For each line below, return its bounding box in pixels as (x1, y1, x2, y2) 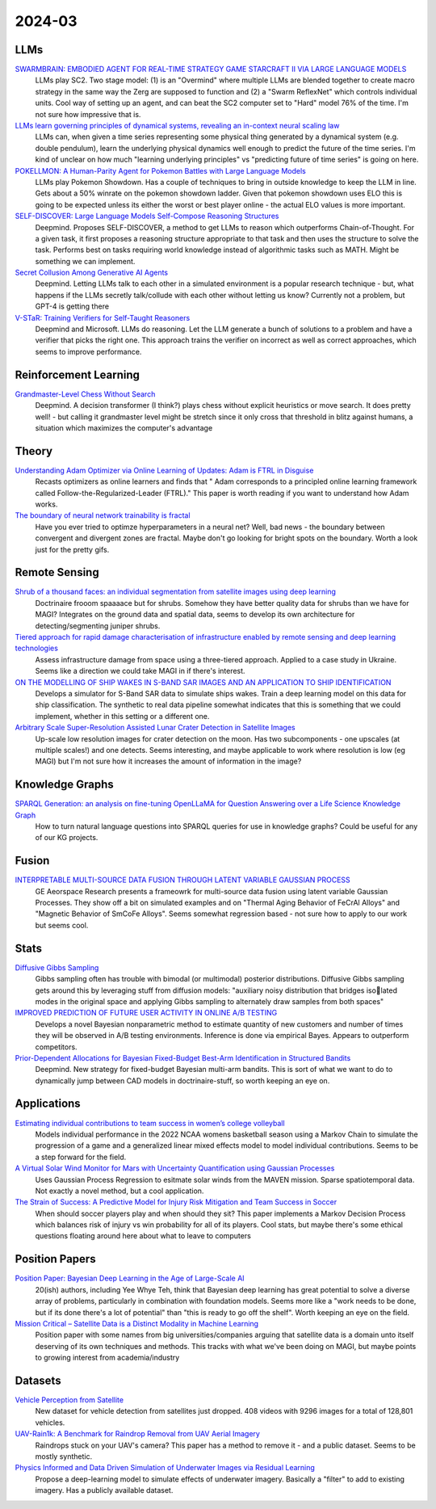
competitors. (35, 1042, 78, 1052)
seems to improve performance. (35, 347, 142, 356)
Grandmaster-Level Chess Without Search (15, 389, 156, 399)
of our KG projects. (35, 833, 99, 843)
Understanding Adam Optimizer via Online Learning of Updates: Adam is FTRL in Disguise (15, 465, 314, 475)
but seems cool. (35, 920, 89, 930)
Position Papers (15, 1252, 96, 1266)
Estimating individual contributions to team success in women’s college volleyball (15, 1118, 286, 1128)
